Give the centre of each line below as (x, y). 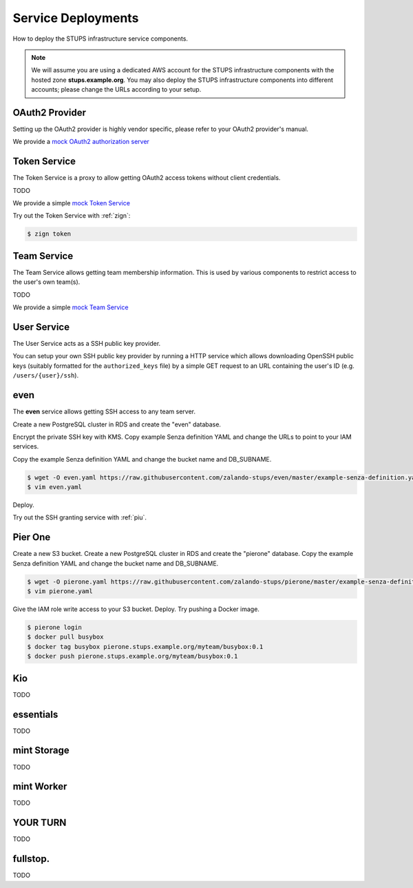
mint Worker (40, 786)
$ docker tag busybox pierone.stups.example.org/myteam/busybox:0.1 (145, 647)
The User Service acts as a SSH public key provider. (87, 344)
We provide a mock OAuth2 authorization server (81, 142)
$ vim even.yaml (55, 487)
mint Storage (41, 751)
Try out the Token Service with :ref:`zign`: (72, 216)
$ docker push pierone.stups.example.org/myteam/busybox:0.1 (133, 657)
